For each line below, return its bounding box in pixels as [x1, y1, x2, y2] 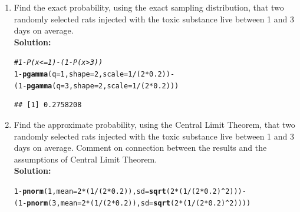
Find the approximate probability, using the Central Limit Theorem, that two [14, 118, 295, 130]
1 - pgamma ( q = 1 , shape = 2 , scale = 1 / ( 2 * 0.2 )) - [14, 70, 175, 79]
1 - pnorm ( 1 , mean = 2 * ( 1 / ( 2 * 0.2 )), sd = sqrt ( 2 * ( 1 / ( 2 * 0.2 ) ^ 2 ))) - [14, 187, 246, 196]
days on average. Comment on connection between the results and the [14, 141, 267, 154]
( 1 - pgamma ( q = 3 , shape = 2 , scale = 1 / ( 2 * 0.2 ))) [14, 81, 179, 90]
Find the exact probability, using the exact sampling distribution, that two [14, 1, 284, 13]
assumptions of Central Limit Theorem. [14, 153, 157, 165]
